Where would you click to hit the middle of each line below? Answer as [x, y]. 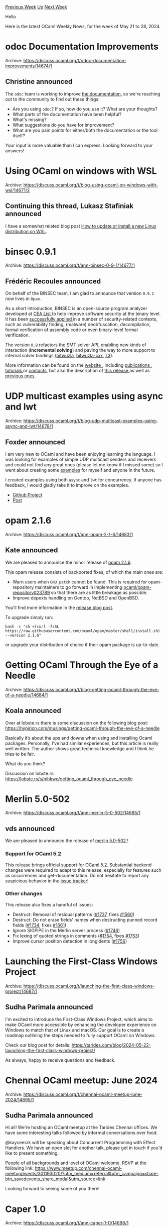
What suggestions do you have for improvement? [63, 125]
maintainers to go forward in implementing [79, 587]
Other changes [24, 894]
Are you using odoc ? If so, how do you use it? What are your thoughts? [85, 109]
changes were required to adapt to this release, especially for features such [83, 870]
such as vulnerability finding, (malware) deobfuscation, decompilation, [78, 325]
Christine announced [39, 82]
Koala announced [33, 711]
